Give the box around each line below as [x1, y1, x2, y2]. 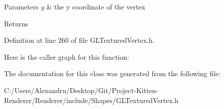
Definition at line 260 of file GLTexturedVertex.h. [4, 35, 155, 45]
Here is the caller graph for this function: [4, 51, 129, 62]
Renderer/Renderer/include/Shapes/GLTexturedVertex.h [4, 95, 179, 105]
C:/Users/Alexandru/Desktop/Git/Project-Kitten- [4, 85, 159, 95]
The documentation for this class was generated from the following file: [4, 68, 221, 79]
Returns [4, 18, 28, 28]
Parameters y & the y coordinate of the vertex [4, 1, 145, 11]
